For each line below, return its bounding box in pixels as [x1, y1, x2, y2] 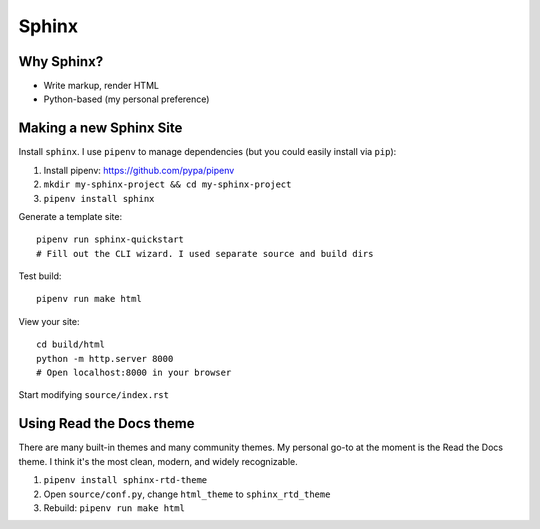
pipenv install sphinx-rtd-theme [43, 475, 208, 486]
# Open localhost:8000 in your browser [36, 367, 232, 379]
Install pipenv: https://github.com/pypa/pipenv [43, 164, 235, 176]
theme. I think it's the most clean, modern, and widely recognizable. [18, 455, 299, 467]
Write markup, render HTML [43, 80, 160, 92]
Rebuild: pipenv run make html [43, 501, 185, 514]
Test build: [18, 270, 62, 282]
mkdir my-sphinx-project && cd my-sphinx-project [43, 179, 292, 190]
